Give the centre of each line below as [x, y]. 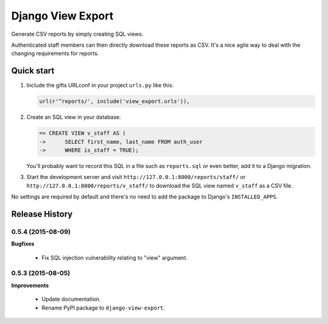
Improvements [30, 285]
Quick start [33, 71]
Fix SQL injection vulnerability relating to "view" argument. [114, 257]
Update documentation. [71, 299]
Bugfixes [23, 244]
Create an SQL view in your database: [74, 117]
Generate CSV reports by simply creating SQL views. [77, 34]
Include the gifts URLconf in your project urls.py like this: [100, 86]
